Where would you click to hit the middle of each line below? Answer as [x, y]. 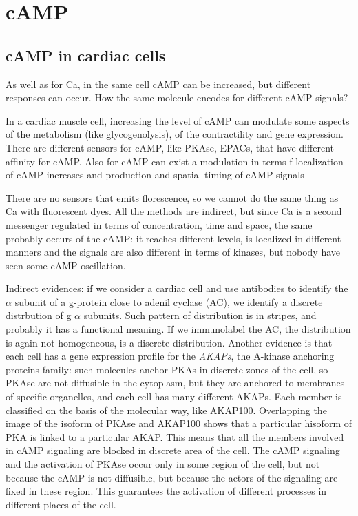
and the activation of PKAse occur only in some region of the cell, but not [163, 464]
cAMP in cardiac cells [86, 55]
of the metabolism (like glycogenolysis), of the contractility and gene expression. [175, 134]
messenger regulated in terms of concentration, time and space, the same [159, 224]
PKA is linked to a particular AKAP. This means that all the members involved [175, 436]
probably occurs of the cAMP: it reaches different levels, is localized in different [173, 238]
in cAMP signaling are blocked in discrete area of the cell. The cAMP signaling [173, 450]
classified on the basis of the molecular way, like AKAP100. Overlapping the [166, 410]
